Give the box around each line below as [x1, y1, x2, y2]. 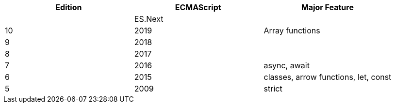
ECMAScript [175, 2, 221, 12]
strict [263, 84, 282, 93]
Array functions [263, 26, 320, 35]
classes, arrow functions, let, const [263, 72, 392, 82]
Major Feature [301, 2, 354, 12]
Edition [55, 2, 82, 12]
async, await [263, 61, 310, 70]
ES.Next [134, 14, 164, 24]
